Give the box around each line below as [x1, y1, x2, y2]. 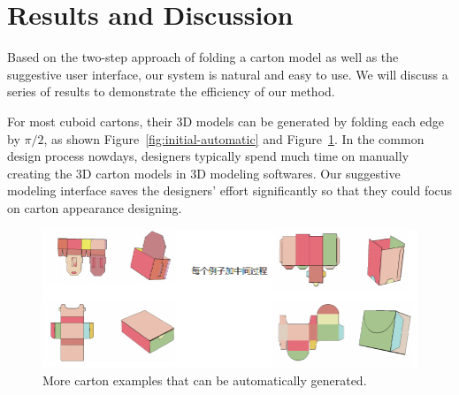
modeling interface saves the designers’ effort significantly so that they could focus [7, 181, 453, 200]
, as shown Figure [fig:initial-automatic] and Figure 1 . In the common [43, 129, 425, 148]
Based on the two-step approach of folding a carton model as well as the [7, 48, 399, 66]
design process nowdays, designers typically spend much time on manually [7, 147, 409, 165]
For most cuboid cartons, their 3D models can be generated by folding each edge [7, 111, 444, 130]
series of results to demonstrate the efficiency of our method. [7, 82, 335, 101]
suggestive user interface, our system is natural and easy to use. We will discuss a [7, 65, 448, 83]
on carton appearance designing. [7, 198, 182, 216]
